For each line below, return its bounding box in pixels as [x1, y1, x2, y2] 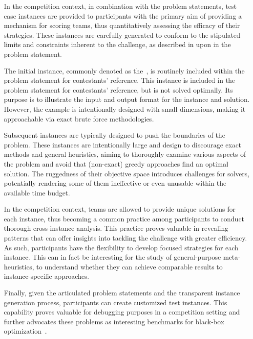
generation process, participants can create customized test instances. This [4, 297, 227, 307]
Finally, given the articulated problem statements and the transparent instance [4, 288, 240, 298]
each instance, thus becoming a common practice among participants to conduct [4, 213, 244, 223]
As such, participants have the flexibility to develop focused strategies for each [4, 242, 239, 252]
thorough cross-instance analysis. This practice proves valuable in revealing [4, 223, 229, 233]
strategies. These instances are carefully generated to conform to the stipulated [4, 29, 241, 40]
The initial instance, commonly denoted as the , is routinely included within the [4, 65, 245, 75]
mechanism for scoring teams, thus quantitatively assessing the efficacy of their [4, 20, 240, 30]
